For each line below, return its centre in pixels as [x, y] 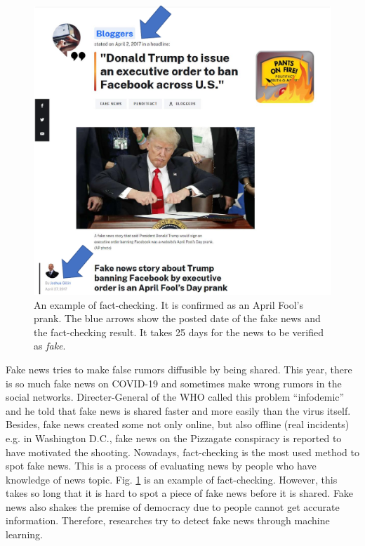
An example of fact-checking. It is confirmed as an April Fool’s [168, 304]
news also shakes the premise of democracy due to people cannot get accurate [173, 506]
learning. [24, 534]
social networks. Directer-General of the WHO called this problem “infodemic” [175, 397]
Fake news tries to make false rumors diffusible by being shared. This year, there [179, 369]
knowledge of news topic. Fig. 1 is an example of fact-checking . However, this [172, 479]
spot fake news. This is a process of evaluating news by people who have [161, 466]
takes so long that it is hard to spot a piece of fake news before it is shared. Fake [180, 493]
